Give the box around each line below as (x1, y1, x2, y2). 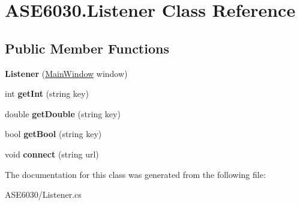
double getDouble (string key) (5, 107, 121, 120)
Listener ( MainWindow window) (5, 67, 128, 79)
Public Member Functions (5, 38, 169, 57)
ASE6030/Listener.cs (5, 188, 82, 201)
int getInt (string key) (5, 87, 89, 100)
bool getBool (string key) (5, 127, 102, 140)
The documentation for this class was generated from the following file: (5, 168, 266, 180)
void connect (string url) (5, 147, 99, 160)
